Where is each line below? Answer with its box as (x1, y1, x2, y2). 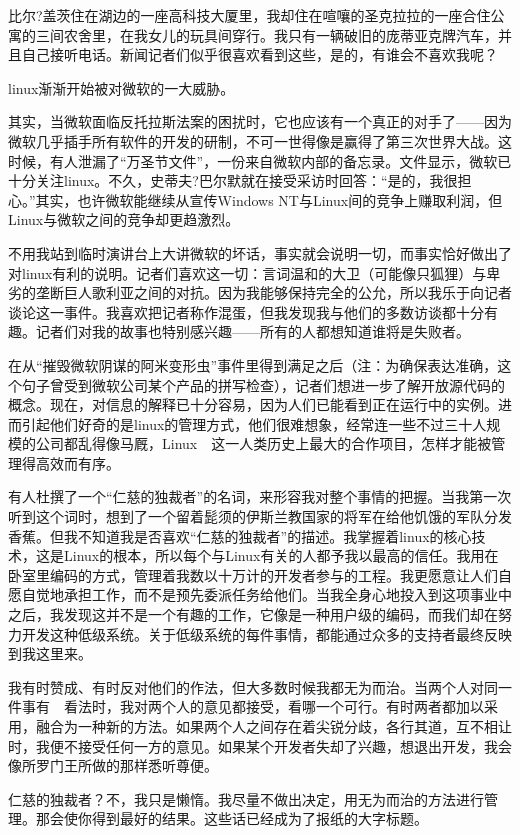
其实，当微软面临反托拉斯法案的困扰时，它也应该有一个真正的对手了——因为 (8, 111, 512, 132)
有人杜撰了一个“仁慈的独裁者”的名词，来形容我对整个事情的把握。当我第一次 (8, 486, 512, 507)
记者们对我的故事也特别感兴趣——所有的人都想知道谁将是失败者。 (35, 321, 470, 342)
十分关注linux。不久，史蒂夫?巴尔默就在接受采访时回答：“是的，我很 (8, 170, 458, 191)
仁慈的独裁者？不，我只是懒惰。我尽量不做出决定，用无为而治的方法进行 (8, 788, 484, 809)
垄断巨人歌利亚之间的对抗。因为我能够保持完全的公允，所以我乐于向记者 (35, 282, 512, 303)
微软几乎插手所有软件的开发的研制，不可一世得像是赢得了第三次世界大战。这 (8, 130, 512, 151)
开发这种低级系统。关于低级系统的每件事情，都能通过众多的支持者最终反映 (21, 623, 512, 644)
